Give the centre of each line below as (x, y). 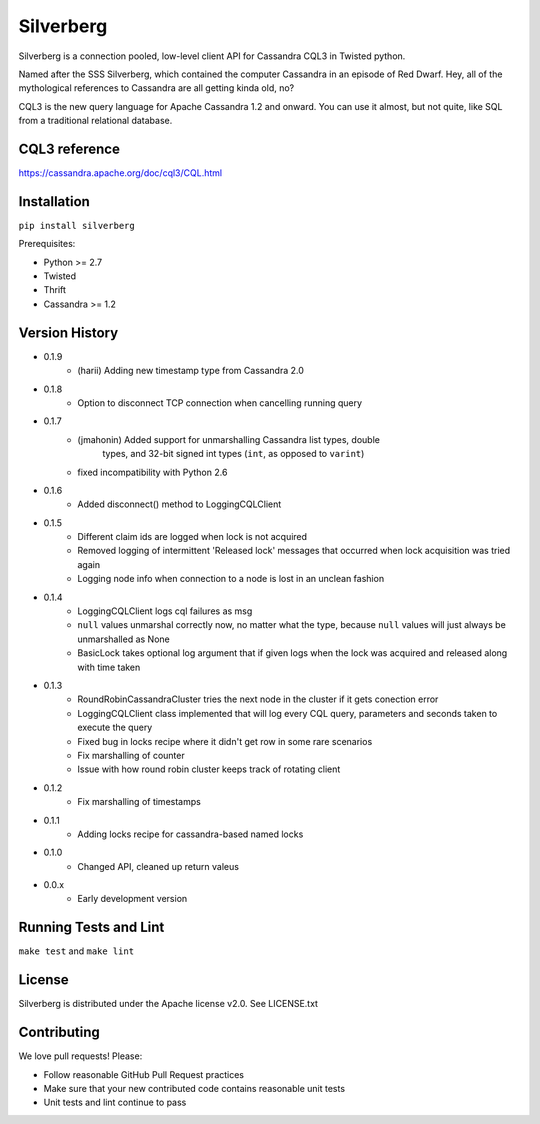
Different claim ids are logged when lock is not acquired (192, 537)
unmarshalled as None (123, 639)
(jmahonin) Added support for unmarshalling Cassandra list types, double (228, 439)
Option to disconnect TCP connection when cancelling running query (220, 402)
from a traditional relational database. (95, 121)
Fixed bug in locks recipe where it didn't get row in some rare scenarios (225, 741)
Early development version (132, 899)
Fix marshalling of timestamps (139, 802)
